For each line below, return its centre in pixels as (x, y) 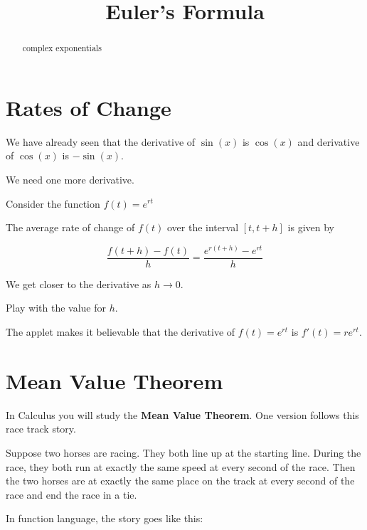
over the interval (203, 227)
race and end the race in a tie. (71, 494)
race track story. (41, 429)
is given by (311, 227)
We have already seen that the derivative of (101, 141)
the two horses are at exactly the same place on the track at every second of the (180, 481)
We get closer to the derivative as (79, 283)
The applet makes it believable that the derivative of (121, 332)
